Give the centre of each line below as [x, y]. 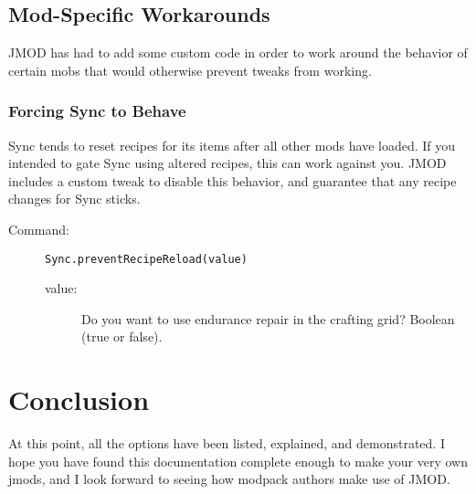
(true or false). [122, 336]
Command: [39, 229]
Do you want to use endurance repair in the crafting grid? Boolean [268, 318]
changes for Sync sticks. [74, 199]
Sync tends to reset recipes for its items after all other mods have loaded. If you [232, 145]
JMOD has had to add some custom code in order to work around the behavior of [238, 53]
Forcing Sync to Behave [97, 111]
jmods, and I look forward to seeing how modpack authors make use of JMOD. [229, 479]
